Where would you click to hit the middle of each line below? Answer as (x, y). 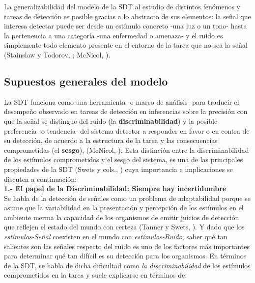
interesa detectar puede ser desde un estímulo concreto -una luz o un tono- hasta (126, 26)
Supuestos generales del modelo (86, 81)
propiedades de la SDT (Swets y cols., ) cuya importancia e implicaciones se (118, 169)
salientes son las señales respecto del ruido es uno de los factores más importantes (127, 246)
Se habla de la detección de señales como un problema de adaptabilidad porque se (127, 198)
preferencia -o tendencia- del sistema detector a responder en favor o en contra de (127, 130)
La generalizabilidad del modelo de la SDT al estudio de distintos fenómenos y (122, 6)
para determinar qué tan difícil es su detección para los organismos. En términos (125, 256)
